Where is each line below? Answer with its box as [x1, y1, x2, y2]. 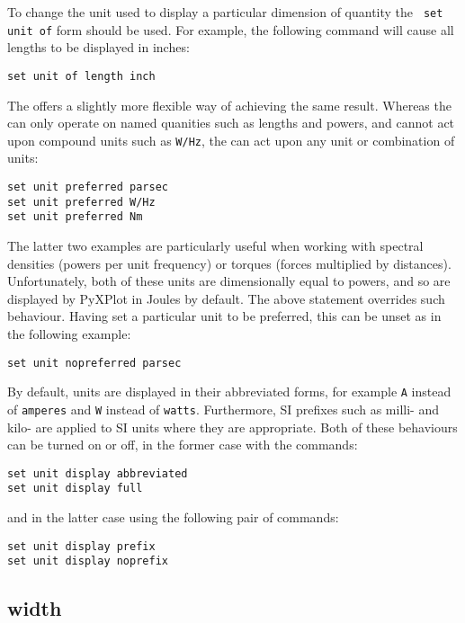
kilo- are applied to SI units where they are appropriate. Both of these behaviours [7, 417, 458, 436]
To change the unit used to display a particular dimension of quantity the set [7, 3, 443, 21]
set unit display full [7, 482, 143, 495]
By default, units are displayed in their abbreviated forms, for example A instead [7, 382, 452, 401]
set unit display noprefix [7, 555, 168, 568]
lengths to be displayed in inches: [7, 38, 190, 57]
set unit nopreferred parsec [7, 356, 182, 369]
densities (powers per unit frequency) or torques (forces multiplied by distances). [7, 254, 452, 272]
